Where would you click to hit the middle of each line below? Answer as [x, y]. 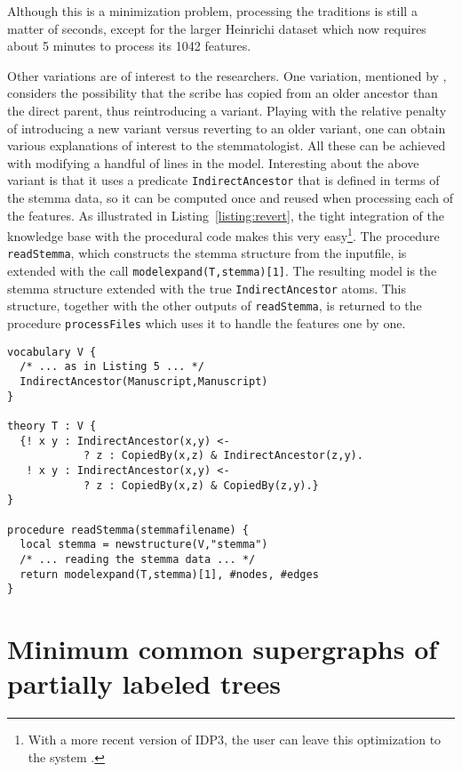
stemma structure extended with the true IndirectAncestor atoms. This [207, 288]
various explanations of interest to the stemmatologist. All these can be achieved [227, 145]
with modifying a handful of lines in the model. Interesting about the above [213, 162]
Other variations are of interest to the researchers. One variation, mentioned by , [227, 75]
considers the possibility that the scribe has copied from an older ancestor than [223, 93]
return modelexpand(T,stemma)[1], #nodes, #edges [169, 574]
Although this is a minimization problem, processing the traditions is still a [212, 11]
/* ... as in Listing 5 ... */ [112, 367]
